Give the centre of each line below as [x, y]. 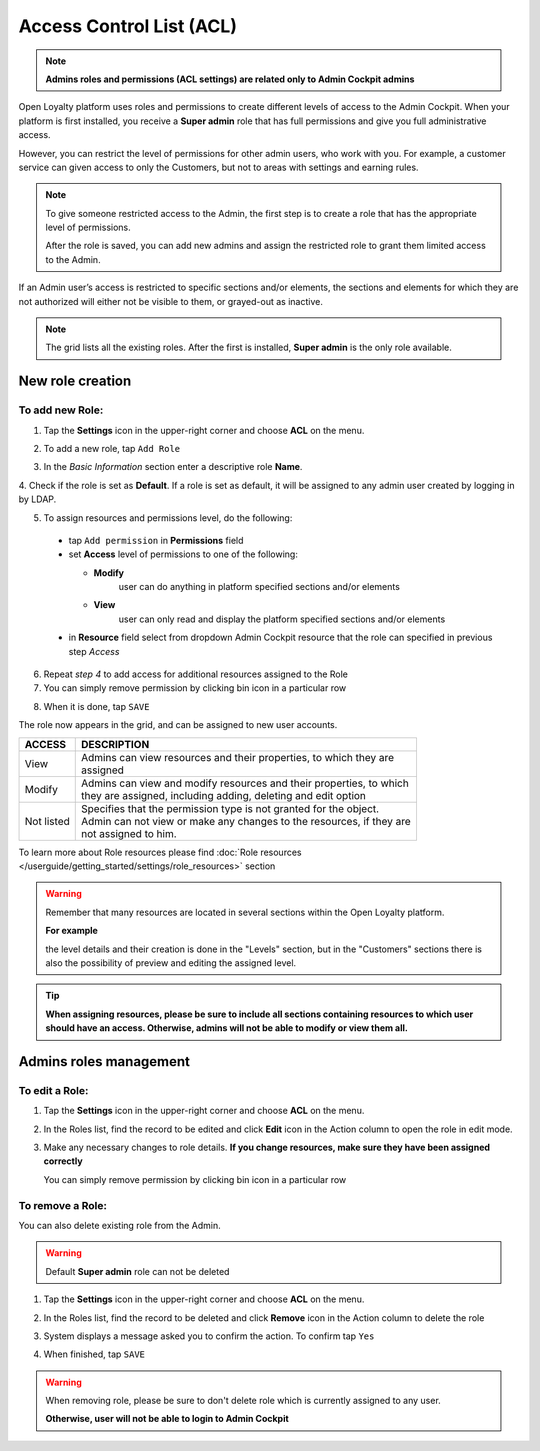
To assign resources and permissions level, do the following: [168, 517]
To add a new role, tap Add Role [112, 448]
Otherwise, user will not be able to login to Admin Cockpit [167, 1419]
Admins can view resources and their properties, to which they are [237, 757]
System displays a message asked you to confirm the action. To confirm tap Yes [209, 1336]
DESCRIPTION [115, 744]
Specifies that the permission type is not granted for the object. [230, 808]
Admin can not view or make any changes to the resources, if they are [245, 821]
